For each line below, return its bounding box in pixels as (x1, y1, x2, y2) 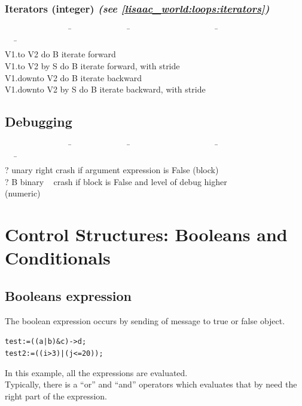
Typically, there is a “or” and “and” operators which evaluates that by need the (5, 378, 297, 390)
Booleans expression (5, 286, 132, 304)
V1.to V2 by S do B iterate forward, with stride (5, 60, 180, 72)
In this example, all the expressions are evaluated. (5, 366, 188, 379)
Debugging (5, 112, 72, 131)
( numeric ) (5, 187, 41, 199)
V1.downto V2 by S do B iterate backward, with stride (5, 83, 206, 96)
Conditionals (5, 245, 111, 270)
